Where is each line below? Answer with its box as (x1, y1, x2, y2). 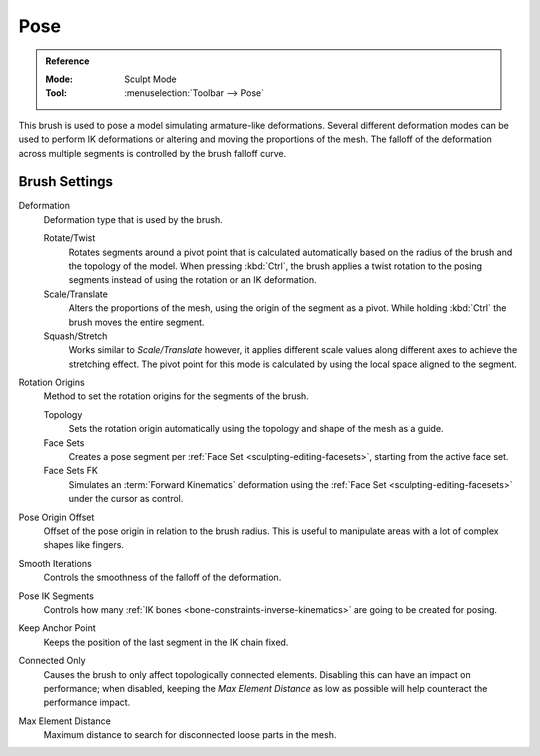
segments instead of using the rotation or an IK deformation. (68, 274, 317, 286)
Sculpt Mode (124, 73, 177, 85)
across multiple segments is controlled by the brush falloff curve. (18, 147, 287, 159)
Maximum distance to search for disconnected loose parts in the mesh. (43, 729, 337, 741)
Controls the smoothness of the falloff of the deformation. (43, 571, 282, 584)
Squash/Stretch (43, 330, 108, 342)
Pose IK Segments (18, 590, 95, 602)
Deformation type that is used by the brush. (43, 213, 224, 225)
